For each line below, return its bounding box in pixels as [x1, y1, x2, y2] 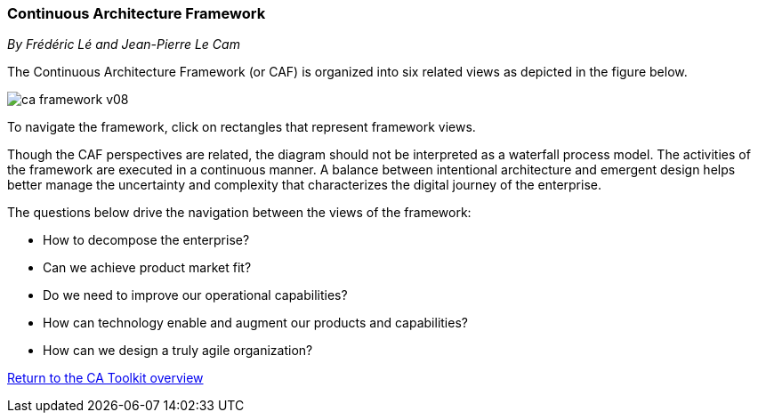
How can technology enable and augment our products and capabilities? [43, 315, 468, 331]
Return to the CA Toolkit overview [7, 370, 204, 386]
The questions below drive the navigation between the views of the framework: [7, 205, 472, 221]
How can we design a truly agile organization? [43, 343, 313, 359]
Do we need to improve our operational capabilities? [43, 287, 348, 303]
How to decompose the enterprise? [43, 232, 250, 248]
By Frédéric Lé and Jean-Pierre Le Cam [7, 36, 240, 52]
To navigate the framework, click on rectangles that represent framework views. [7, 119, 476, 135]
